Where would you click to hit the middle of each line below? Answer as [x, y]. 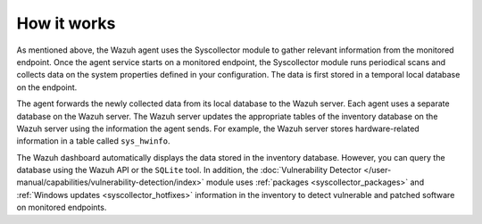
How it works [66, 23]
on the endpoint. [47, 87]
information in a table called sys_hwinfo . [93, 141]
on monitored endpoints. [62, 207]
